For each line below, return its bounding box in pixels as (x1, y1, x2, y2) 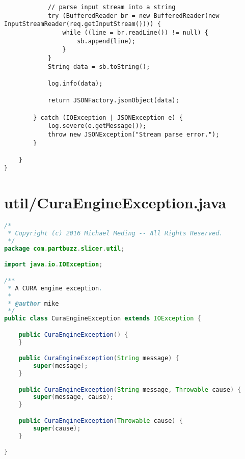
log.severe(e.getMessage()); (47, 122, 147, 130)
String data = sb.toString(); (47, 63, 150, 70)
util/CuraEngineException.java (4, 192, 227, 213)
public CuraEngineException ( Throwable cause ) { (18, 417, 183, 424)
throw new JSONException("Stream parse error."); (47, 130, 220, 138)
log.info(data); (47, 79, 103, 87)
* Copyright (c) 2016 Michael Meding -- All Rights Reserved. (8, 230, 223, 237)
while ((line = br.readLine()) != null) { (62, 29, 208, 36)
